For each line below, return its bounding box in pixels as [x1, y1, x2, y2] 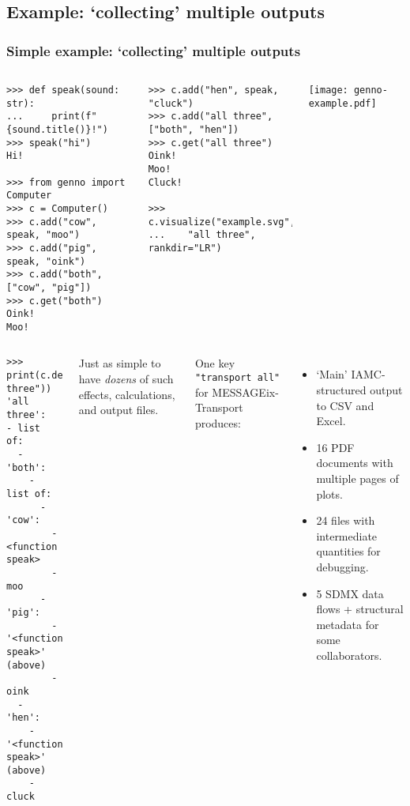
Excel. [316, 412, 346, 429]
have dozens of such [78, 371, 174, 387]
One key [194, 355, 235, 371]
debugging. [316, 559, 369, 574]
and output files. [78, 401, 159, 418]
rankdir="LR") [148, 242, 222, 254]
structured [316, 382, 367, 398]
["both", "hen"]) [148, 123, 239, 135]
